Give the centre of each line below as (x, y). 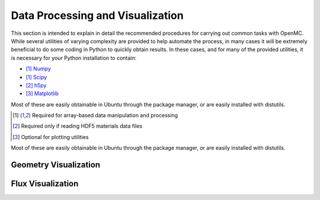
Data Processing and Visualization (97, 15)
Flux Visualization (45, 184)
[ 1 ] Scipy (36, 77)
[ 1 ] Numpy (39, 69)
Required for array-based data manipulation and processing (105, 115)
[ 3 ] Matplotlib (42, 93)
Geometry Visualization (56, 165)
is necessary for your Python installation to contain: (73, 58)
